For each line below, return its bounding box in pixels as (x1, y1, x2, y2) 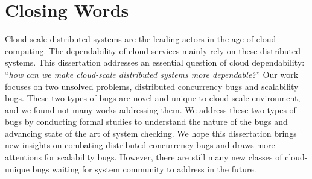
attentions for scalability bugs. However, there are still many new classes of (5, 151, 282, 163)
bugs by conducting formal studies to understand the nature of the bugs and (5, 115, 288, 128)
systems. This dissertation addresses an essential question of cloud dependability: (5, 56, 305, 69)
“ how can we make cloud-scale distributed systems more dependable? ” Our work (5, 68, 299, 80)
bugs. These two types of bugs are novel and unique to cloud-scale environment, (5, 92, 301, 104)
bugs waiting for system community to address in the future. (32, 162, 256, 175)
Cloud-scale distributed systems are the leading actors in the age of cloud (5, 33, 276, 45)
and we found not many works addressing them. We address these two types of (5, 103, 296, 116)
